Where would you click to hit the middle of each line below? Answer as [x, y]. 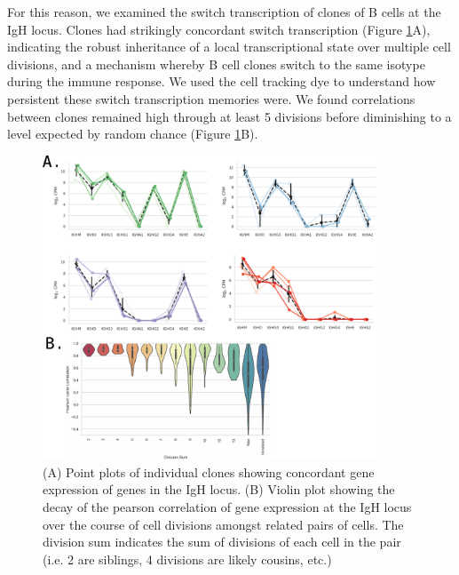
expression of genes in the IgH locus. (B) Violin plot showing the [219, 489]
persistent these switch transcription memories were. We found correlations [211, 98]
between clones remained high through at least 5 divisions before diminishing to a [229, 116]
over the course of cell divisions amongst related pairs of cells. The [223, 524]
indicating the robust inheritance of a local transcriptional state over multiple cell [229, 47]
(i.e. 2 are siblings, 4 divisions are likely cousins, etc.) [187, 559]
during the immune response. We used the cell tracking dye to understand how [222, 81]
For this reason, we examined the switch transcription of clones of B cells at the [224, 12]
